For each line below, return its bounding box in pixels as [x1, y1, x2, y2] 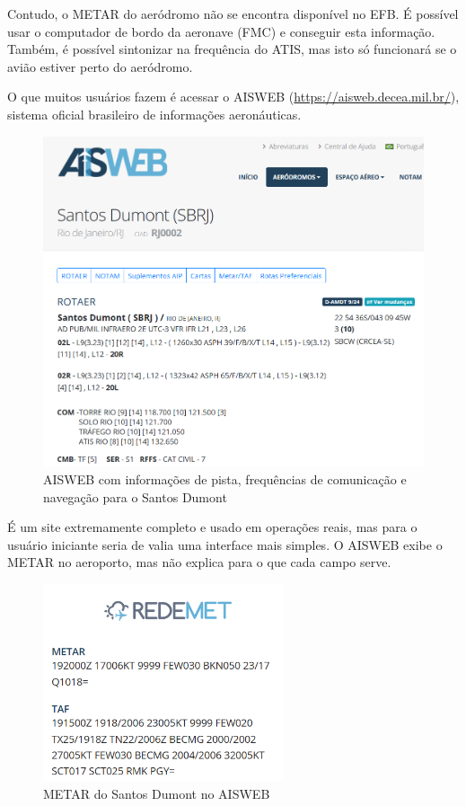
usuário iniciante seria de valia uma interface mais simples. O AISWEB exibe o [7, 535, 443, 554]
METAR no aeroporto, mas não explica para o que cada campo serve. [7, 553, 391, 571]
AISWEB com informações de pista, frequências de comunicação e [43, 470, 407, 489]
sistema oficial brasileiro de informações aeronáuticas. [7, 104, 302, 123]
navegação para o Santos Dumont [43, 487, 227, 506]
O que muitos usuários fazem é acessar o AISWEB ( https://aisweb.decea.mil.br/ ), [7, 87, 460, 106]
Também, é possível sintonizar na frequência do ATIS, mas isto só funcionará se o [7, 40, 457, 58]
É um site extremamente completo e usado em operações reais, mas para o [7, 518, 418, 536]
